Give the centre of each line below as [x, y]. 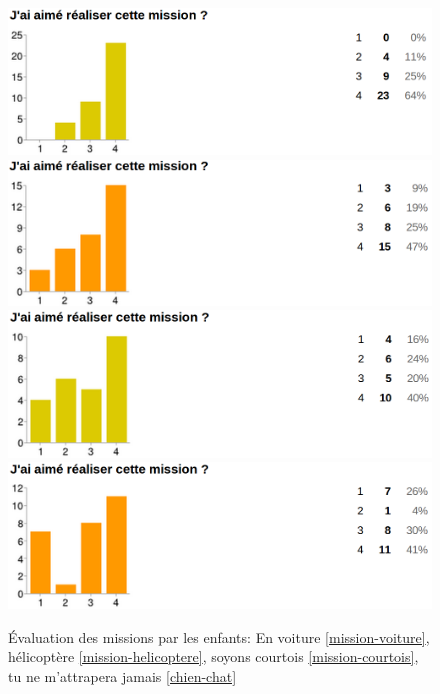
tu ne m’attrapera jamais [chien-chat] [122, 675]
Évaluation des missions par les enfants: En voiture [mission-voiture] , [219, 636]
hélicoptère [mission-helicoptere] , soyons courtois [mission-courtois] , [213, 656]
